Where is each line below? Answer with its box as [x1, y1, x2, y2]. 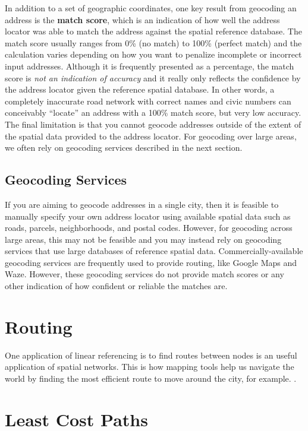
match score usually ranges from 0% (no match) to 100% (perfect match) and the [5, 36, 302, 49]
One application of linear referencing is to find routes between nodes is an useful [5, 348, 297, 361]
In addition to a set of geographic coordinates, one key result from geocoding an [5, 2, 297, 14]
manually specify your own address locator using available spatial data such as [5, 210, 291, 222]
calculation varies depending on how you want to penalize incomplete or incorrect [5, 48, 302, 61]
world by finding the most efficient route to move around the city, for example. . [5, 372, 297, 384]
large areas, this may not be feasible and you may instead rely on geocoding [5, 233, 282, 245]
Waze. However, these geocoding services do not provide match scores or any [5, 268, 284, 280]
